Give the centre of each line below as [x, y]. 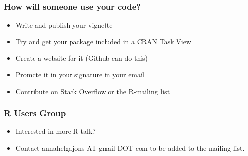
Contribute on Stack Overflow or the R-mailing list [93, 91]
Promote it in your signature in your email [80, 74]
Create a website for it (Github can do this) [82, 58]
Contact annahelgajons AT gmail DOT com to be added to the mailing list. [130, 148]
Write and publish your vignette [64, 25]
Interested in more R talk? [55, 131]
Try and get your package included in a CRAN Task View [103, 41]
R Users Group [35, 113]
